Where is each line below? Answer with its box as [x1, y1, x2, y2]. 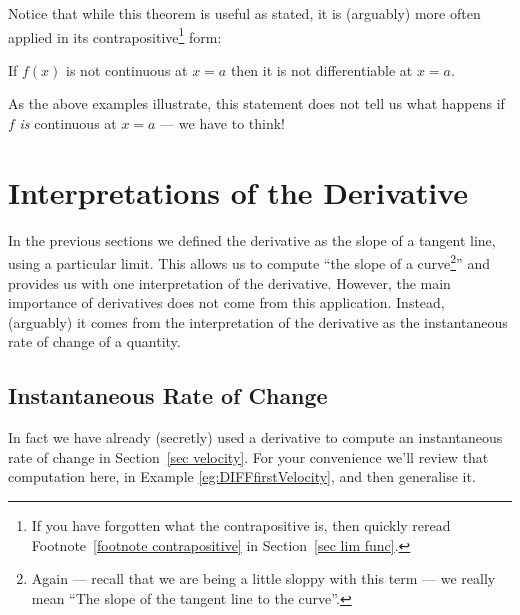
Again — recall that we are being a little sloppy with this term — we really [31, 568, 496, 589]
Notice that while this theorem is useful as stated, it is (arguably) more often [8, 3, 481, 23]
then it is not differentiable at [230, 59, 413, 80]
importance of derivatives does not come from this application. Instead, [8, 292, 445, 313]
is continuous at [19, 113, 117, 134]
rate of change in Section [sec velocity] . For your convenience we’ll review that [8, 446, 489, 467]
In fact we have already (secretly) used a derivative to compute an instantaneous [8, 427, 503, 448]
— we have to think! [160, 113, 286, 134]
